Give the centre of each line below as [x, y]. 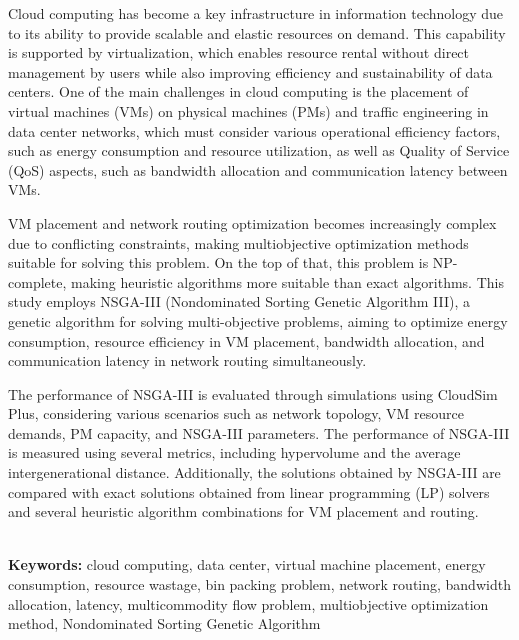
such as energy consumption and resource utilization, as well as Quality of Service [259, 150]
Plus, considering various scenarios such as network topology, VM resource [236, 413]
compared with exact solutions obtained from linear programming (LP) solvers [249, 491]
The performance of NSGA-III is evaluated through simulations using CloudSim [253, 393]
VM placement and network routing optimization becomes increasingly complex [252, 222]
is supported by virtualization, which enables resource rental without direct [239, 52]
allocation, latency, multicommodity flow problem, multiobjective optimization [248, 603]
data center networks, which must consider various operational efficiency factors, [254, 130]
